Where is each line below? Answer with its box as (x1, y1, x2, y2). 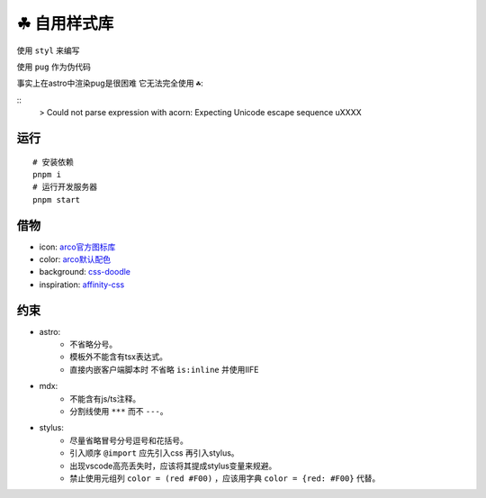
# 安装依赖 (32, 157, 74, 167)
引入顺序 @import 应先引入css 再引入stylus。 (69, 448, 239, 458)
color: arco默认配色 (39, 253, 112, 265)
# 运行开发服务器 (32, 182, 98, 193)
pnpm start (32, 195, 81, 204)
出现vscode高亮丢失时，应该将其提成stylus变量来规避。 (69, 460, 277, 471)
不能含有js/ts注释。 (69, 393, 141, 404)
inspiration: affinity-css (39, 279, 125, 290)
